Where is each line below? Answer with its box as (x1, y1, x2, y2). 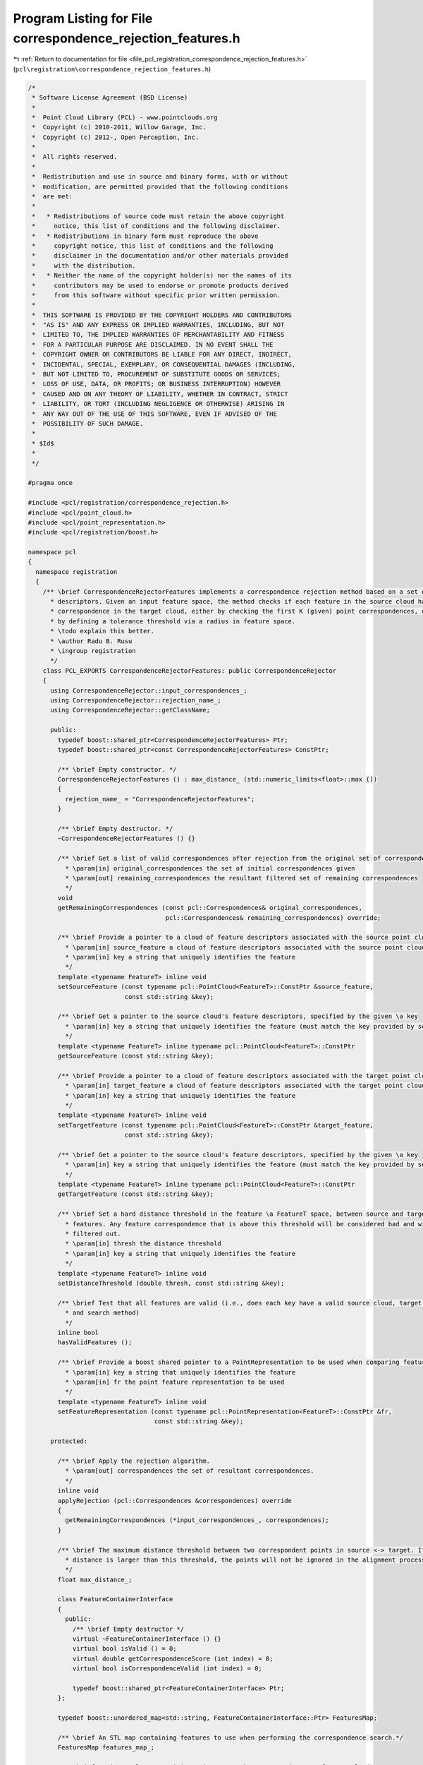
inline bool (57, 1328, 99, 1336)
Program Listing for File (13, 11, 153, 26)
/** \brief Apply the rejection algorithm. (57, 1457, 211, 1465)
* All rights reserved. (32, 152, 118, 161)
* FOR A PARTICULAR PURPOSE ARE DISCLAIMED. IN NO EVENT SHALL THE (32, 340, 274, 349)
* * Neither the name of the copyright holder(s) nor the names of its (32, 272, 293, 280)
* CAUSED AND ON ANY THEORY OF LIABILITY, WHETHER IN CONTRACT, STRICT (32, 390, 288, 398)
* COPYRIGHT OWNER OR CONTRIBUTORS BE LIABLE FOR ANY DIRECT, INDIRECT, (32, 350, 293, 359)
